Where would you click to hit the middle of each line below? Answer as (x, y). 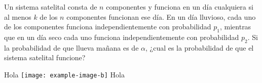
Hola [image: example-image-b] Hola (64, 74)
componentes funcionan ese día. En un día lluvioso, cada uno (161, 16)
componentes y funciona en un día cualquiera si (180, 7)
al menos (18, 16)
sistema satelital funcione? (45, 57)
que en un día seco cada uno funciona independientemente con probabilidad (122, 37)
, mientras (235, 27)
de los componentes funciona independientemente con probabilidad (108, 27)
